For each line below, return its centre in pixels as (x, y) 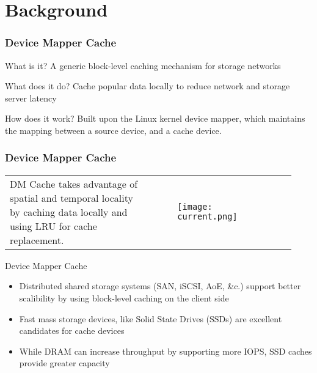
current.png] (207, 217)
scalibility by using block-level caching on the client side (124, 297)
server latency (31, 98)
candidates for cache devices (72, 331)
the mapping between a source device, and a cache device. (113, 130)
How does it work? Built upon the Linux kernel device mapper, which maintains (155, 118)
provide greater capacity (64, 363)
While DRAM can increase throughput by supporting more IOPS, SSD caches (166, 351)
